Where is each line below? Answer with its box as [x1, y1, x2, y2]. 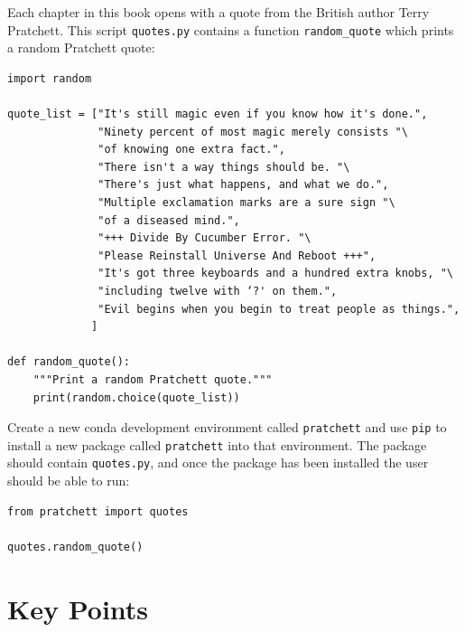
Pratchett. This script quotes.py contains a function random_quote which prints [7, 20, 454, 39]
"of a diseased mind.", [98, 213, 240, 227]
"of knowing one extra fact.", [98, 143, 285, 156]
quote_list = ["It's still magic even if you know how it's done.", [7, 108, 428, 121]
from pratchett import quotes [7, 505, 189, 518]
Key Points [7, 590, 149, 627]
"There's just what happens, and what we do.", [98, 178, 389, 192]
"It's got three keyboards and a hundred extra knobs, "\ [98, 267, 453, 280]
